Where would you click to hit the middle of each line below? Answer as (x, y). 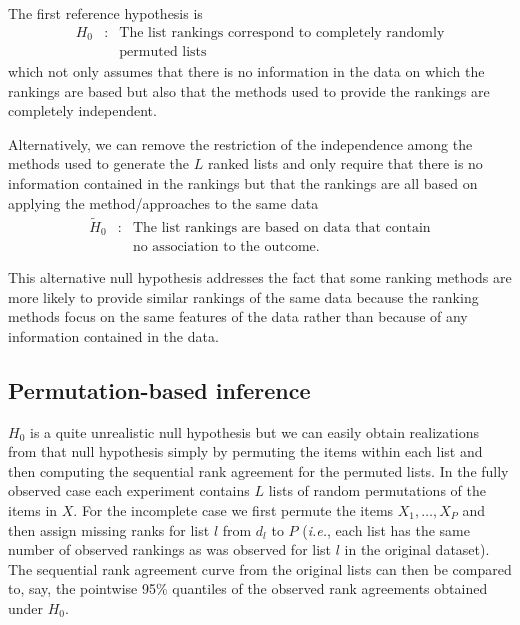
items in (33, 509)
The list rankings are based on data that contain (281, 227)
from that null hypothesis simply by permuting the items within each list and (245, 451)
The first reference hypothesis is (105, 13)
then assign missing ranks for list (109, 529)
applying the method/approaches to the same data (163, 202)
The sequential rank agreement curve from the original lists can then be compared (260, 568)
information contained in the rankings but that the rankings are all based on (243, 183)
